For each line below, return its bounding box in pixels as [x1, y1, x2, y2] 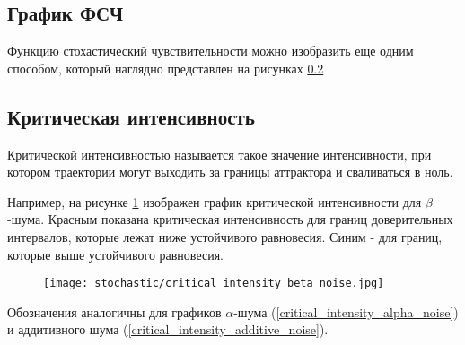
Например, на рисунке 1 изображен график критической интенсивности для [7, 192, 422, 211]
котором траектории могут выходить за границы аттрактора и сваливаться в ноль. [7, 162, 453, 181]
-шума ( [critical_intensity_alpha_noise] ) [233, 302, 459, 321]
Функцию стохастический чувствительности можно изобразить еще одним [7, 41, 414, 60]
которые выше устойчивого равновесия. [7, 245, 224, 263]
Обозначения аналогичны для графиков [7, 302, 222, 321]
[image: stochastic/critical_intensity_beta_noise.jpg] [43, 277, 384, 290]
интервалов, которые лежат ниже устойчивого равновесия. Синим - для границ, [7, 227, 443, 246]
